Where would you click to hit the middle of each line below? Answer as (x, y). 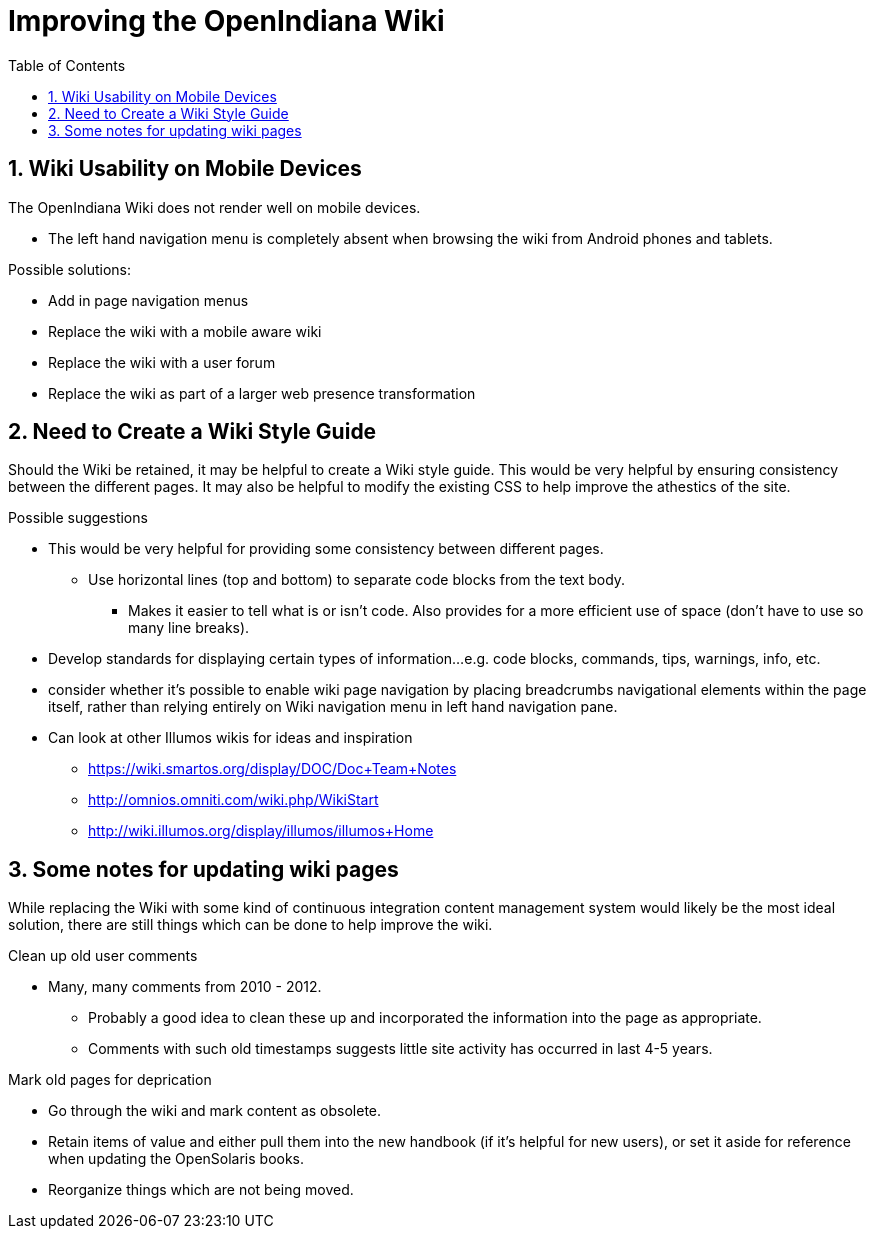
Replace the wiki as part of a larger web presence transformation (262, 393)
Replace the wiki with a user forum (162, 362)
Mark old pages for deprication (110, 1080)
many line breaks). (189, 628)
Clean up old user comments (103, 956)
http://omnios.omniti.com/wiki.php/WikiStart (233, 800)
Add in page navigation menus (148, 300)
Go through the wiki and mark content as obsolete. (215, 1111)
